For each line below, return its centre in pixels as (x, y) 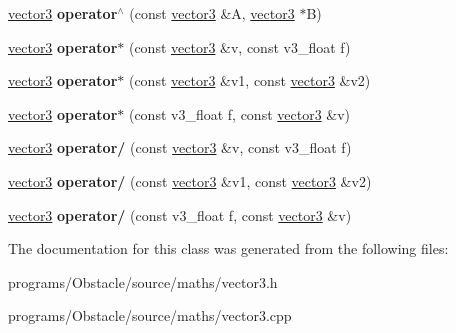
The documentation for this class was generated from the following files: (228, 248)
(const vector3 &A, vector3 (212, 13)
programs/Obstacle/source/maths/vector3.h (143, 281)
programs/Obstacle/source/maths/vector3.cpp (150, 315)
